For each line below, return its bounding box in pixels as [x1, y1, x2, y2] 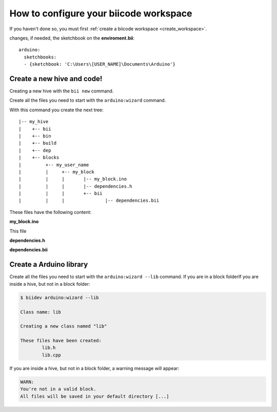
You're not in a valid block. [20, 386, 96, 392]
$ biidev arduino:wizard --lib [20, 295, 100, 300]
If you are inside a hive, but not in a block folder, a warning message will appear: [9, 365, 180, 371]
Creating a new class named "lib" [20, 323, 107, 329]
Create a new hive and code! [9, 74, 103, 83]
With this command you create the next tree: [9, 107, 104, 113]
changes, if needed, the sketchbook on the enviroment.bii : [9, 35, 135, 41]
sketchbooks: [24, 54, 57, 60]
